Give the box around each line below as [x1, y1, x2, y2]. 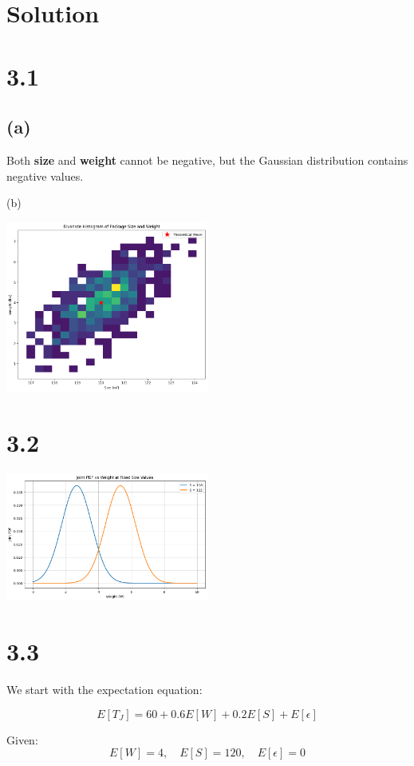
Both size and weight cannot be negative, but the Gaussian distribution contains [6, 151, 408, 168]
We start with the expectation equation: [6, 680, 203, 697]
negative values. [6, 167, 84, 184]
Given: [6, 731, 38, 748]
